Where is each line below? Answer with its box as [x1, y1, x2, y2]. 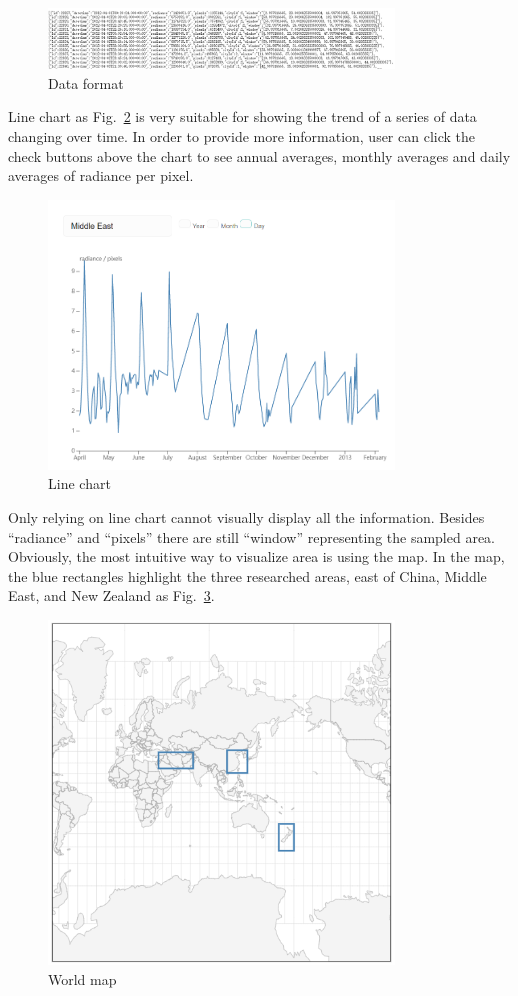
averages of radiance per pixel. [8, 165, 194, 186]
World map [48, 968, 117, 989]
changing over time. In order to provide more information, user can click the [8, 126, 476, 147]
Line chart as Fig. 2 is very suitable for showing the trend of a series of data [8, 106, 477, 127]
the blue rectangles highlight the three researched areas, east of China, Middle [8, 565, 487, 586]
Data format [48, 72, 124, 93]
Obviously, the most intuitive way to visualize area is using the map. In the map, [8, 546, 505, 567]
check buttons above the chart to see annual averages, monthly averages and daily [8, 145, 511, 166]
